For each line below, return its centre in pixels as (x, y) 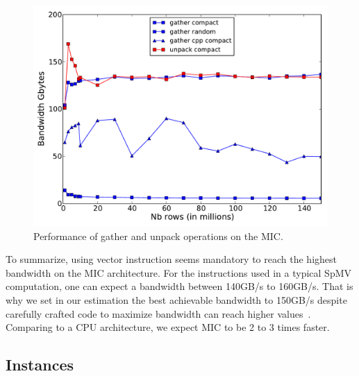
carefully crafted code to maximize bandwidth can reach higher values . (158, 313)
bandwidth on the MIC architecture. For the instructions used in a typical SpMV (179, 272)
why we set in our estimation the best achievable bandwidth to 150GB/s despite (176, 299)
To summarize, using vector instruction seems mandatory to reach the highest (172, 259)
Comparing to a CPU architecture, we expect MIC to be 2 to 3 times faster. (168, 327)
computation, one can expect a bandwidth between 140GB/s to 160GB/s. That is (179, 286)
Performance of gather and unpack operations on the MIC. (158, 236)
